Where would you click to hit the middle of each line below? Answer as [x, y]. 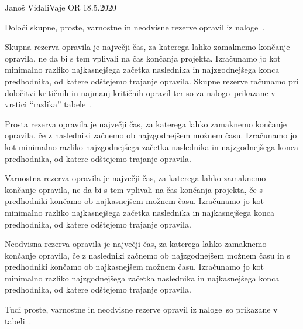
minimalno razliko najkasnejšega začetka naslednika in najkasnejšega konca [140, 212]
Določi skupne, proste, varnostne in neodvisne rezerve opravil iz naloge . [135, 27]
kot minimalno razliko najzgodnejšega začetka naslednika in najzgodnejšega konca [151, 146]
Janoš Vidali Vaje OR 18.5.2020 [61, 7]
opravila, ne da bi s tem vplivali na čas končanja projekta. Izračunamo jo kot [143, 58]
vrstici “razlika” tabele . [49, 104]
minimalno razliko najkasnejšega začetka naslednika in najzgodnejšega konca [142, 69]
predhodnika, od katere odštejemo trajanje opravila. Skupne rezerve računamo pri [152, 81]
